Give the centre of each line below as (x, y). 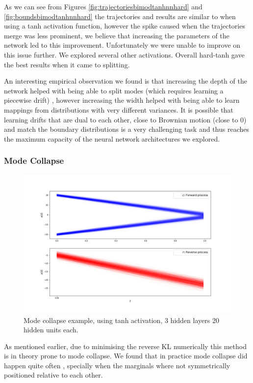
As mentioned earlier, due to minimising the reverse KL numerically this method (125, 346)
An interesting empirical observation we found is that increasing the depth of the (126, 81)
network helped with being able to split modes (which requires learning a (114, 90)
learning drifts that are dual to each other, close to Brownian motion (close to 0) (125, 119)
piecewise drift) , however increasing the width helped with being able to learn (122, 100)
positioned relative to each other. (53, 375)
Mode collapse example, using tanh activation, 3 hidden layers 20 (121, 320)
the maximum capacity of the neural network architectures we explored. (112, 138)
